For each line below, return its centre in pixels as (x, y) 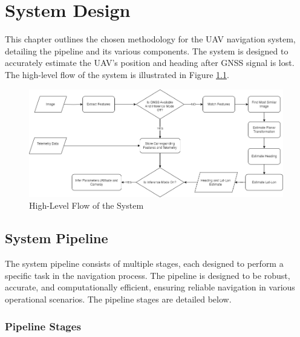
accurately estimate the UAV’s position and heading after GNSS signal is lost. (150, 63)
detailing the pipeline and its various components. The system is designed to (147, 51)
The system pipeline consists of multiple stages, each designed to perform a (144, 263)
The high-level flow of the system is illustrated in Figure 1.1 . (117, 74)
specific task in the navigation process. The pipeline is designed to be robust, (148, 275)
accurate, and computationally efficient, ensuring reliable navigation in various (150, 287)
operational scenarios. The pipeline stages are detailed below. (118, 299)
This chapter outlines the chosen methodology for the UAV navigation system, (150, 39)
